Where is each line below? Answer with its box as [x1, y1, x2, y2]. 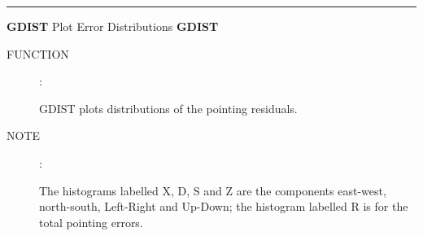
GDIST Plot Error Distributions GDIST [7, 18, 219, 34]
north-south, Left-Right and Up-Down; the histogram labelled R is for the [39, 198, 408, 215]
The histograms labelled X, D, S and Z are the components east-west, [39, 181, 386, 199]
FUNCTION [7, 45, 69, 62]
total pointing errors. [39, 213, 143, 230]
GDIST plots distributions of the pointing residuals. [39, 99, 298, 116]
